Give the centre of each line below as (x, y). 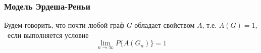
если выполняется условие (48, 35)
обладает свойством (165, 25)
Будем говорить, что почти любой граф (64, 25)
